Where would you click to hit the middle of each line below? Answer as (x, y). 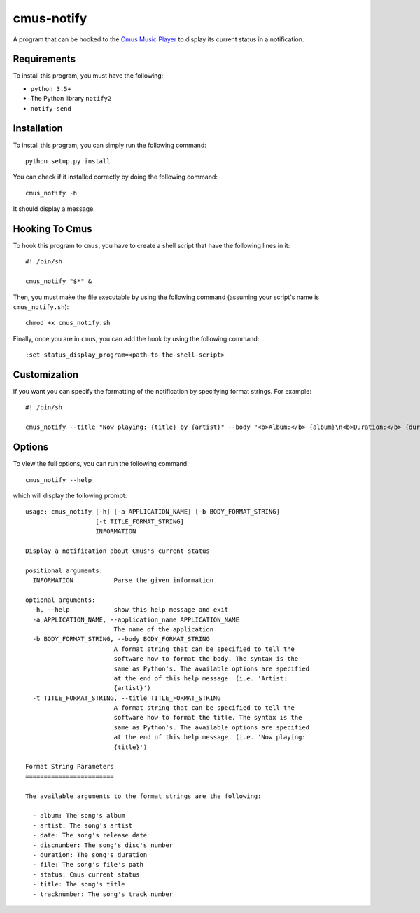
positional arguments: (64, 570)
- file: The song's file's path (88, 865)
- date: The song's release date (90, 835)
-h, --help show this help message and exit (131, 610)
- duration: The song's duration (90, 854)
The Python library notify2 (71, 99)
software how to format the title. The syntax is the (208, 718)
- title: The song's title (79, 884)
